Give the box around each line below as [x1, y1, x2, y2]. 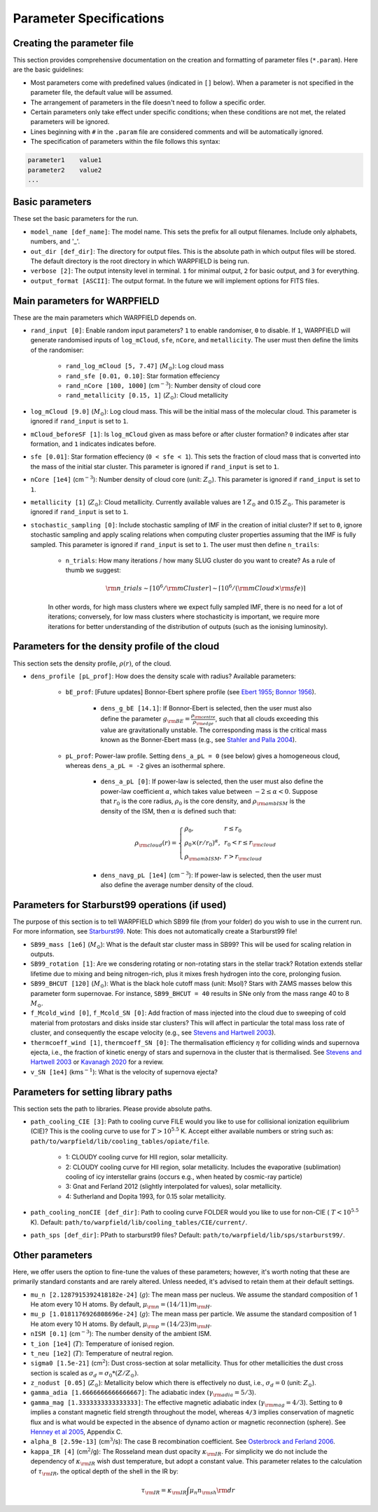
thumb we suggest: [65, 566, 122, 574]
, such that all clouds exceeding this [215, 715, 318, 723]
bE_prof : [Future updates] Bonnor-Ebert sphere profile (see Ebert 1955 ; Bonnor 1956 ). [65, 688, 316, 696]
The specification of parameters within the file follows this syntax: [30, 137, 220, 146]
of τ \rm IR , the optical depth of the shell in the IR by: [30, 1466, 178, 1477]
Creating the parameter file [13, 37, 134, 49]
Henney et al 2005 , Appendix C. [30, 1428, 122, 1436]
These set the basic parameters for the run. [13, 215, 139, 223]
